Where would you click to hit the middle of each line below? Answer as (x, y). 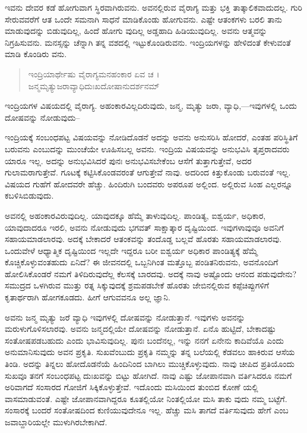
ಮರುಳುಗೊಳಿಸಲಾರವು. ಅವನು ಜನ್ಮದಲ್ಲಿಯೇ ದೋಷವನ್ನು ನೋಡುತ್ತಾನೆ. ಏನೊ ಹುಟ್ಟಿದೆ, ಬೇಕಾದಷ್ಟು (140, 329)
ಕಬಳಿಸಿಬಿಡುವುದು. (29, 195)
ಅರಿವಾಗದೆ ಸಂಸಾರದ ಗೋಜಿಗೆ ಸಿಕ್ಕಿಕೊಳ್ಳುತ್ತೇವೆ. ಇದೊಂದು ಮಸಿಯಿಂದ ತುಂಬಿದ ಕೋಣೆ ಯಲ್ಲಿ (132, 387)
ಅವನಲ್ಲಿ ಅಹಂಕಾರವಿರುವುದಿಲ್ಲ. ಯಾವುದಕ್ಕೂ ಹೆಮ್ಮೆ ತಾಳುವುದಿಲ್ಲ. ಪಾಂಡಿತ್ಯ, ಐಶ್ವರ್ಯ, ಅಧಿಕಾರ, (135, 215)
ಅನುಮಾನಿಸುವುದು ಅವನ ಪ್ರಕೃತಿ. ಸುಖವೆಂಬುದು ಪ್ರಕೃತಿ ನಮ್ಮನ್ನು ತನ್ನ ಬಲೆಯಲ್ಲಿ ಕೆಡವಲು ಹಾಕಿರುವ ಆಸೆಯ (150, 352)
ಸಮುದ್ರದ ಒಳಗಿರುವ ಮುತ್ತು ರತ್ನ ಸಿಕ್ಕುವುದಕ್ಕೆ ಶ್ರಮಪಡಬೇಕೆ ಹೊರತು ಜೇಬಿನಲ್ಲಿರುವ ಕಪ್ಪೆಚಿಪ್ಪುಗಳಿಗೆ (137, 285)
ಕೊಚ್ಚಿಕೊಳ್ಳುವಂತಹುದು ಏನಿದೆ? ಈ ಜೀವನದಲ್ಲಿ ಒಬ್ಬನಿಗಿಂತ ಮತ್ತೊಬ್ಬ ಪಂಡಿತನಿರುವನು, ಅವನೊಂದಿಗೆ (142, 262)
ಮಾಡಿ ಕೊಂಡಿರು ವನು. (36, 54)
